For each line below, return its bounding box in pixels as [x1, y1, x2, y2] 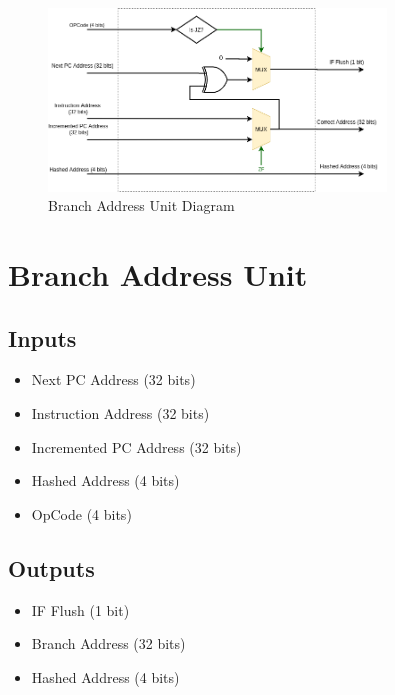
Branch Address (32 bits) [31, 633, 186, 654]
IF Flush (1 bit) [31, 599, 130, 620]
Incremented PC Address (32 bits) [31, 436, 242, 457]
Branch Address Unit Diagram [48, 195, 235, 216]
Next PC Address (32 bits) [31, 369, 196, 390]
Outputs [8, 552, 95, 583]
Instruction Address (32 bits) [31, 403, 210, 424]
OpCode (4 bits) [31, 503, 132, 524]
